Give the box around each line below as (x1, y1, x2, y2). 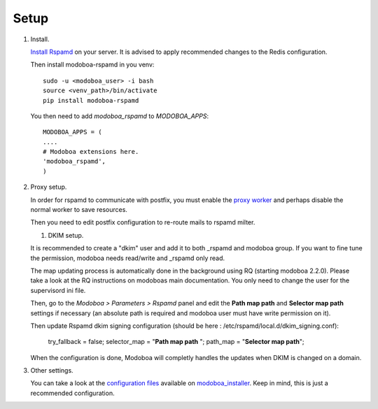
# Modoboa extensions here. (43, 148, 139, 156)
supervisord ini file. (30, 286, 86, 294)
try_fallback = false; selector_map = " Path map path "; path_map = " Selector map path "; (48, 338, 304, 346)
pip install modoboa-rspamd (43, 96, 139, 104)
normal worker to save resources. (30, 206, 127, 214)
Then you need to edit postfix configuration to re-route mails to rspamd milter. (30, 218, 255, 227)
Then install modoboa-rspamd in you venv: (30, 60, 155, 69)
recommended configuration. (30, 389, 115, 397)
